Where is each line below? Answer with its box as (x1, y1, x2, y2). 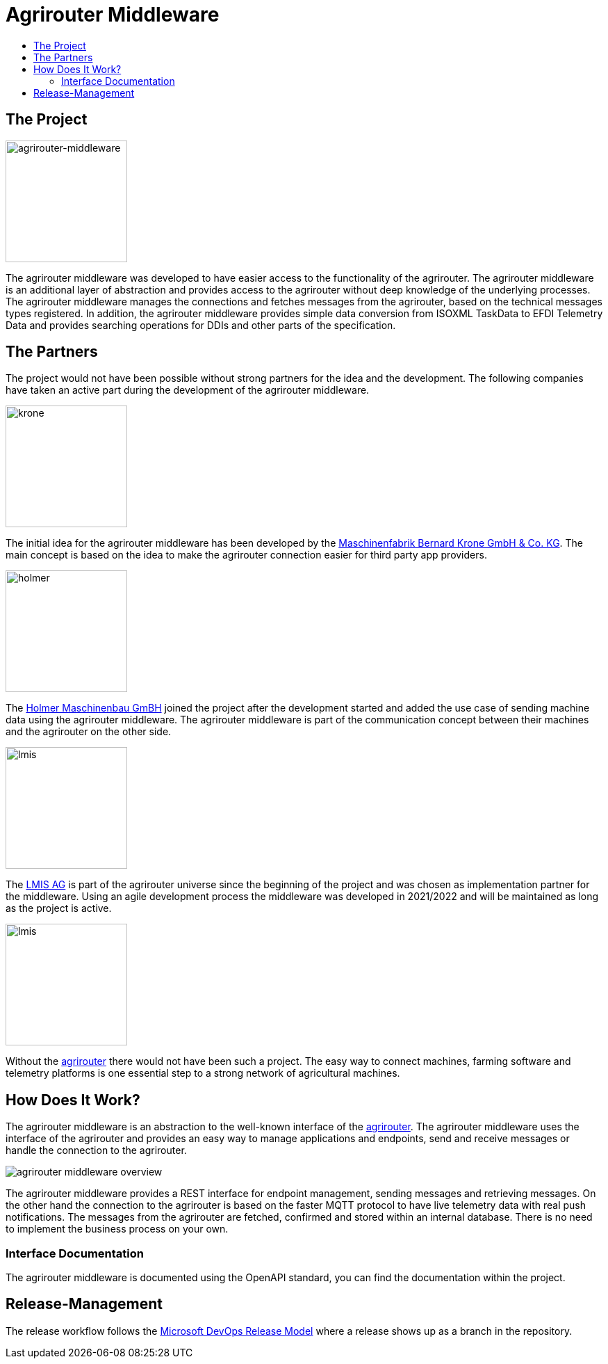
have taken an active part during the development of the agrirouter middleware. (6, 384, 370, 396)
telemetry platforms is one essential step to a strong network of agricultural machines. (6, 1067, 400, 1080)
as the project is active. (6, 902, 112, 915)
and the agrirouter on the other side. (6, 725, 172, 738)
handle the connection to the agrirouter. (6, 1144, 187, 1157)
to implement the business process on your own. (6, 1223, 229, 1235)
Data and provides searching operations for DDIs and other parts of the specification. (6, 319, 396, 331)
